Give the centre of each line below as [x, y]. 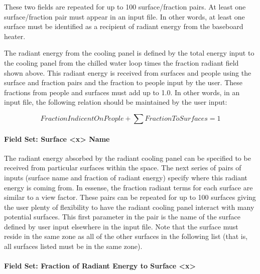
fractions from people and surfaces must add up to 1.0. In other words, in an [122, 92]
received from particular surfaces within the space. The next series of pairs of [123, 168]
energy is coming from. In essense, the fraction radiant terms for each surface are [128, 187]
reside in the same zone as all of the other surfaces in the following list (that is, [126, 236]
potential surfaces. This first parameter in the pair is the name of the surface [122, 217]
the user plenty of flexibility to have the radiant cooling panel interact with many [129, 207]
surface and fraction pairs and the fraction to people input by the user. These [123, 82]
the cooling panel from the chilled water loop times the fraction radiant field [121, 62]
